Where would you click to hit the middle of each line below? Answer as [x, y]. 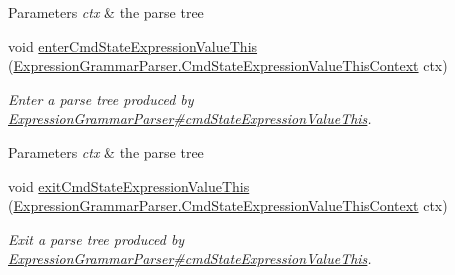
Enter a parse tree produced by [101, 98]
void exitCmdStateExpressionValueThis [129, 185]
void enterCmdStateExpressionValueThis [133, 45]
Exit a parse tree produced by [96, 238]
